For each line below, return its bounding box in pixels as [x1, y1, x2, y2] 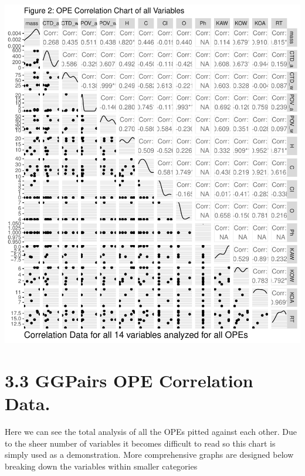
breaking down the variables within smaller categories [5, 460, 198, 472]
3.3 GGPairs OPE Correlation [5, 368, 253, 392]
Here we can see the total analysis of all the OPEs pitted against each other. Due [5, 425, 297, 437]
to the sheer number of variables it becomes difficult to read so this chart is [5, 437, 276, 449]
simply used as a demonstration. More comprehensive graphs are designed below [5, 448, 294, 461]
